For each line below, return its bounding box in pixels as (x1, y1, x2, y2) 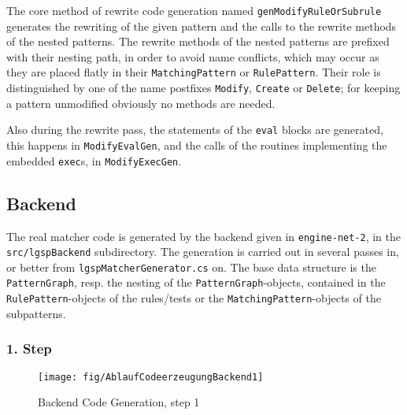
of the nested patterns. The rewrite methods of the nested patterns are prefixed (6, 33, 390, 50)
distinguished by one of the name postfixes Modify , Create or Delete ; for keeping (6, 80, 401, 96)
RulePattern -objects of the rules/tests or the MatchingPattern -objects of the (6, 290, 381, 306)
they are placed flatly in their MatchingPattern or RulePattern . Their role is (6, 64, 381, 80)
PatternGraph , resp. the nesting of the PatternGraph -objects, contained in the (6, 274, 386, 291)
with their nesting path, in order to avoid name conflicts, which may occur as (6, 48, 379, 65)
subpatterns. (6, 305, 66, 321)
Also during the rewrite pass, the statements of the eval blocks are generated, (6, 121, 383, 138)
